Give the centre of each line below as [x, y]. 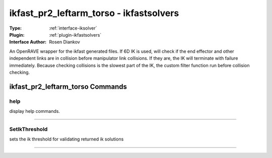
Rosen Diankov [64, 42]
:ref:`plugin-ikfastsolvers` [75, 35]
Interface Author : [28, 42]
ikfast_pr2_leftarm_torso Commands [68, 87]
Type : [16, 28]
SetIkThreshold [28, 129]
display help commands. [35, 111]
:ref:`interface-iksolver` [73, 28]
